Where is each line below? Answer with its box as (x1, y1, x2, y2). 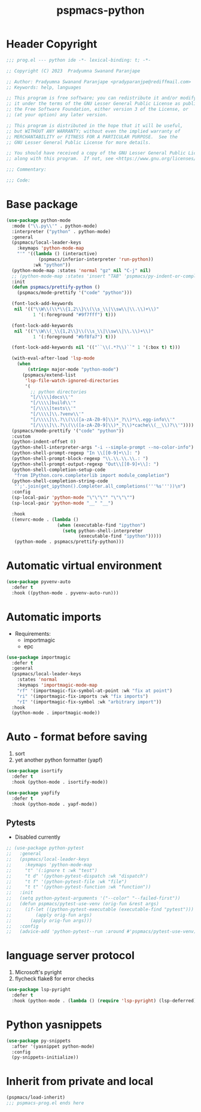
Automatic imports (6, 610, 102, 624)
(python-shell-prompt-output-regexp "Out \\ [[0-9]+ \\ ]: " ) (11, 461, 160, 467)
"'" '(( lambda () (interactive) (17, 251, 98, 257)
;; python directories (30, 389, 87, 395)
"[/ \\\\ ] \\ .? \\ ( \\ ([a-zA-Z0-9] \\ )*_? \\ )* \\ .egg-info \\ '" (30, 416, 175, 422)
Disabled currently (14, 833, 61, 841)
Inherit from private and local (6, 1075, 154, 1088)
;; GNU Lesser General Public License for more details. (6, 139, 151, 146)
